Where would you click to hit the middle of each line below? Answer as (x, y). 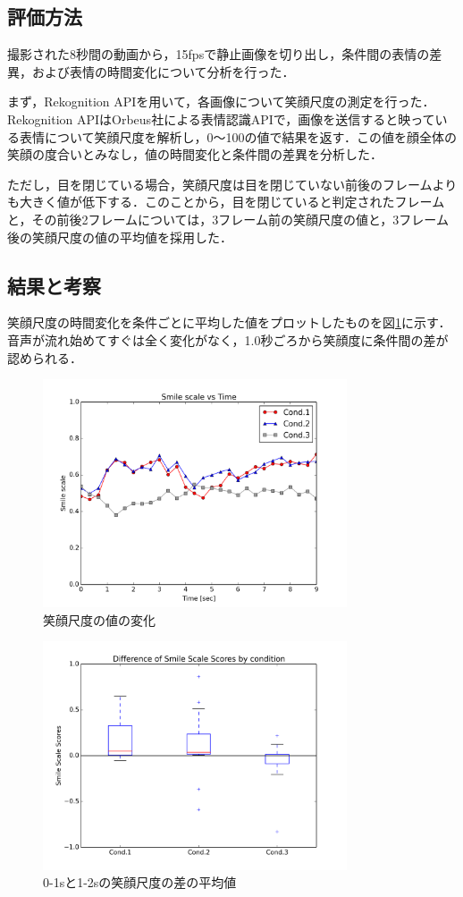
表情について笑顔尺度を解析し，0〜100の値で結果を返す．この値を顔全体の (238, 136)
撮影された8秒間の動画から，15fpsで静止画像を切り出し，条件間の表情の (219, 54)
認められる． (45, 357)
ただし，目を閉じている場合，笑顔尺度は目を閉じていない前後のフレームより (232, 184)
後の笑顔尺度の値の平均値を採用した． (120, 237)
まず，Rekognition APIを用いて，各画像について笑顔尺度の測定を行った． (221, 102)
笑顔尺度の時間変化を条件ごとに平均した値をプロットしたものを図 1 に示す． (229, 322)
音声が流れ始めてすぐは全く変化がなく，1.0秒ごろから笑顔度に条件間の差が (228, 339)
